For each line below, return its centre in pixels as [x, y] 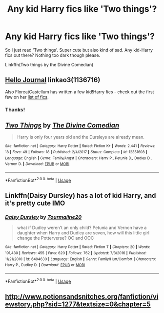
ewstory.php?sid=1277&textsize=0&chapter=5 [78, 304]
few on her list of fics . [27, 97]
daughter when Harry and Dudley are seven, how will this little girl [83, 233]
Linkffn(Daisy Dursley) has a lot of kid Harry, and [81, 196]
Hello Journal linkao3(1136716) [53, 80]
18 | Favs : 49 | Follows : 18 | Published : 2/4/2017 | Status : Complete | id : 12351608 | [76, 152]
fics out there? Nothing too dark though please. [53, 55]
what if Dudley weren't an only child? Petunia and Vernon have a [82, 228]
